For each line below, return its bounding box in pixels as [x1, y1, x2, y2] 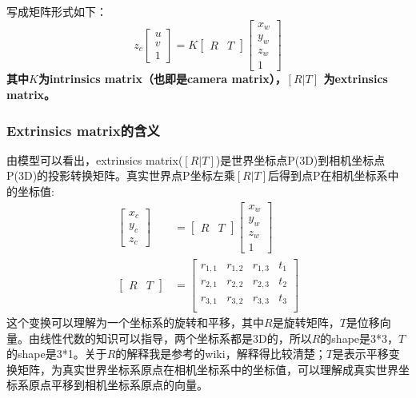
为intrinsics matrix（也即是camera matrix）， [38, 70, 286, 87]
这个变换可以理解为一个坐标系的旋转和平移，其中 [6, 314, 264, 331]
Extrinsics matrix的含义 [6, 120, 160, 140]
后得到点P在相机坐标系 [268, 167, 388, 184]
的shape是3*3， [320, 329, 399, 346]
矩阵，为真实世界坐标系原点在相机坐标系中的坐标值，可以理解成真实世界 [17, 360, 398, 377]
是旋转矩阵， [272, 314, 340, 331]
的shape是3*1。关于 [6, 345, 107, 362]
